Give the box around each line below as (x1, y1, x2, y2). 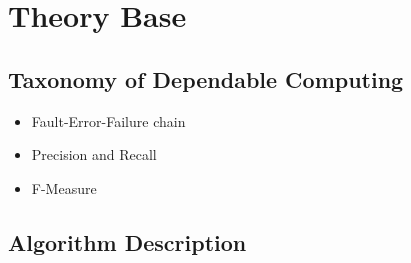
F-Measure (31, 177, 97, 198)
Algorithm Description (8, 226, 247, 257)
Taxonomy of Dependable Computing (8, 63, 404, 94)
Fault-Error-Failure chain (31, 110, 186, 131)
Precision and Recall (31, 144, 157, 165)
